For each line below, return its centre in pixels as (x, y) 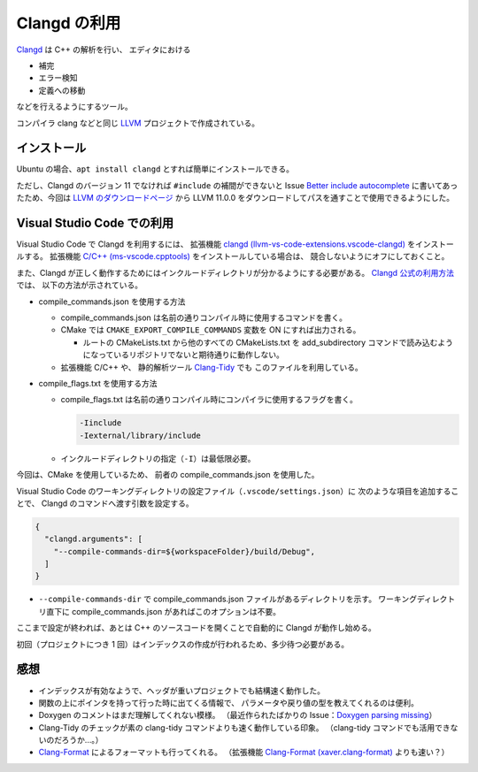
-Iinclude (100, 423)
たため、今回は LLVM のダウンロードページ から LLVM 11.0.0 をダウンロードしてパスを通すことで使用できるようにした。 (235, 198)
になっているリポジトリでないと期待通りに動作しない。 (184, 355)
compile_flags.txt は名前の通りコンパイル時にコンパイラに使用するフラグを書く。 (209, 400)
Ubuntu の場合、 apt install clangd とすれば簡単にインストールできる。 (155, 169)
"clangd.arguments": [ (94, 539)
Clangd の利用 (69, 23)
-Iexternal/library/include (140, 435)
